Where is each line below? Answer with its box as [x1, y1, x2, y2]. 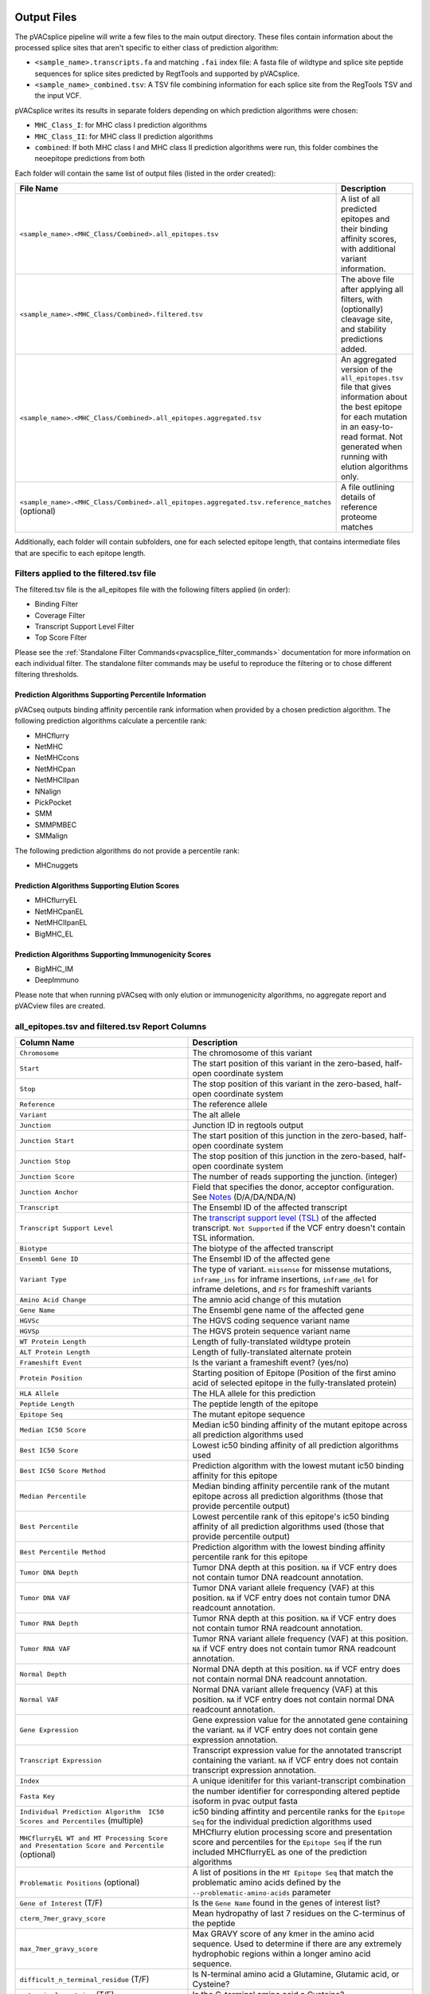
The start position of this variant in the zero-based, [192, 1058, 384, 1069]
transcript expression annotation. [192, 1765, 317, 1776]
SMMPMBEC [34, 820, 77, 830]
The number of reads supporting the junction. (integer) [192, 1171, 398, 1182]
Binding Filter [34, 599, 79, 609]
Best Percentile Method [19, 1547, 106, 1556]
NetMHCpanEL [34, 906, 84, 916]
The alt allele [192, 1109, 240, 1121]
